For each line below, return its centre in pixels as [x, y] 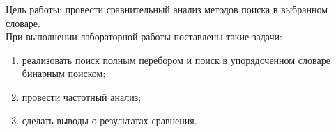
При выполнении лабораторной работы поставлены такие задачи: [144, 36]
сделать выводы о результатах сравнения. [109, 120]
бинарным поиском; [64, 73]
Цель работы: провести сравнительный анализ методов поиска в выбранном [167, 9]
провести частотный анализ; [82, 96]
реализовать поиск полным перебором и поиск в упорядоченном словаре [176, 59]
